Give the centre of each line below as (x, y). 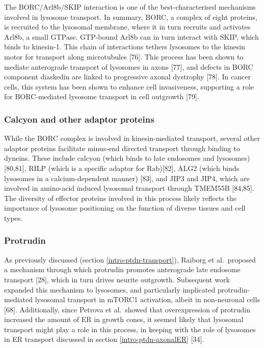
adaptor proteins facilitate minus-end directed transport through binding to (122, 148)
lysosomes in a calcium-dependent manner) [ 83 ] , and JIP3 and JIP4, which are (127, 178)
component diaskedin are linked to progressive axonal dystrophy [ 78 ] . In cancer (127, 77)
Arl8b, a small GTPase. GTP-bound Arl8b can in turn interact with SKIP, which (131, 36)
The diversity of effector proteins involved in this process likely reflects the (121, 198)
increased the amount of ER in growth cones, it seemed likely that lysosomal (124, 319)
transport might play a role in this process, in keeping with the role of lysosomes (130, 329)
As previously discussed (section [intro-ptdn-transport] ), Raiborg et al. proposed (130, 259)
